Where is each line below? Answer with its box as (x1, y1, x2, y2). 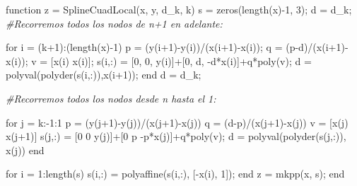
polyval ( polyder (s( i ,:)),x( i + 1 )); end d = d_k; (6, 67, 201, 82)
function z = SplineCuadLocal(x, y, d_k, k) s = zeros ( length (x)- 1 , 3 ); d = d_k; (6, 2, 352, 16)
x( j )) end (6, 142, 45, 157)
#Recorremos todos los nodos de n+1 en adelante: (6, 16, 223, 30)
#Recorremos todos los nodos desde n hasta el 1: (6, 91, 216, 105)
